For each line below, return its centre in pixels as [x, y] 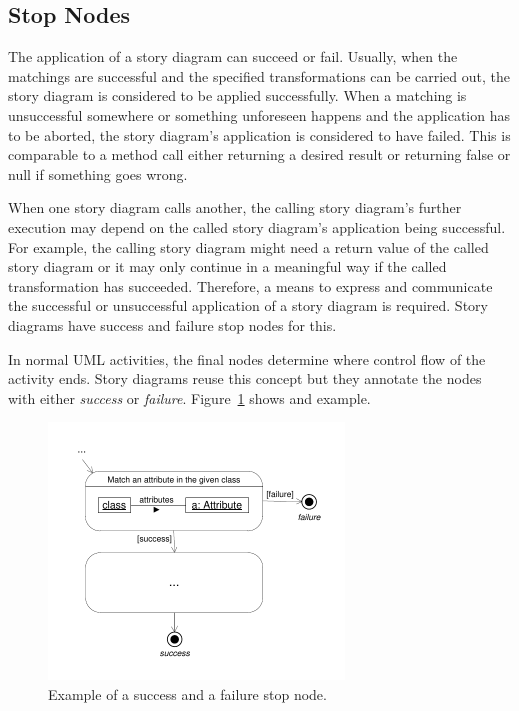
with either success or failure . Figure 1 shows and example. [189, 397]
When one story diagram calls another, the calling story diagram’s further [235, 207]
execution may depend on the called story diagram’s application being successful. [257, 226]
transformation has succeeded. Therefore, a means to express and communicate [250, 285]
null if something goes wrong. [98, 173]
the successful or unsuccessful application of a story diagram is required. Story [248, 305]
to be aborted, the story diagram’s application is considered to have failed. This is [259, 134]
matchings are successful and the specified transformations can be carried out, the [259, 75]
